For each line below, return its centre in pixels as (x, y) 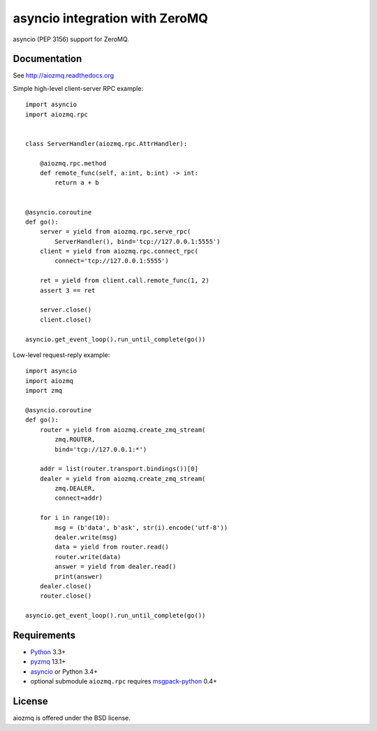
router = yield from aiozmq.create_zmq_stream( (123, 429)
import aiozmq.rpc (57, 114)
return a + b (77, 183)
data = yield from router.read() (112, 547)
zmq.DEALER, (75, 488)
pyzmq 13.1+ (48, 662)
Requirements (44, 635)
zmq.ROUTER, (75, 440)
